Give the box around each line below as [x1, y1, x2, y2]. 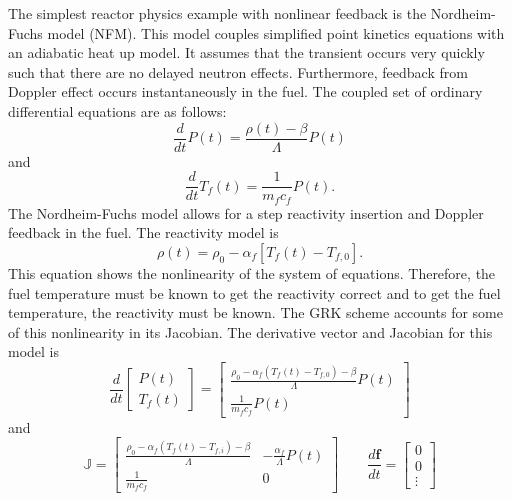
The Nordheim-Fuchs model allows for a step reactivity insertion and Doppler [8, 202, 484, 223]
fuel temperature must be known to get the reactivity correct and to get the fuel [8, 282, 501, 303]
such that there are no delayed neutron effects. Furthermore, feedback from [8, 61, 468, 82]
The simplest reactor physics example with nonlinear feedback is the [8, 3, 427, 23]
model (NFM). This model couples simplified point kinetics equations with [47, 22, 505, 43]
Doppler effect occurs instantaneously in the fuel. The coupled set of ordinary [8, 81, 483, 102]
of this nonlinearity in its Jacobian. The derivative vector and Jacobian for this [8, 321, 493, 342]
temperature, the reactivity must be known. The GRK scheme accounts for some [8, 302, 503, 323]
